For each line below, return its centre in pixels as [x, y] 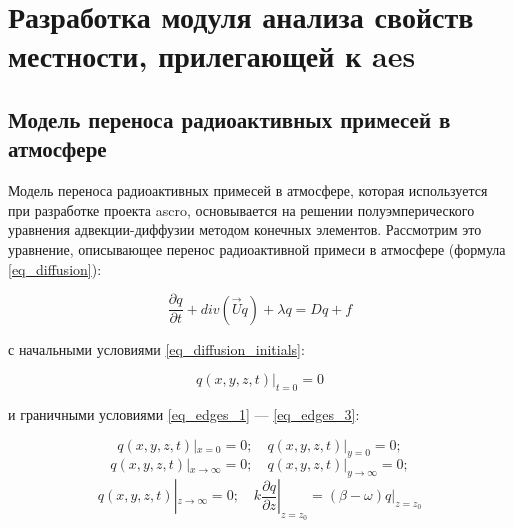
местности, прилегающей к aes [212, 55]
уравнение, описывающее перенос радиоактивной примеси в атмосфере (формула [257, 248]
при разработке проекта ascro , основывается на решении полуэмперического [241, 209]
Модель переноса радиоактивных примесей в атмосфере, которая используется [248, 190]
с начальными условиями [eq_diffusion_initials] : [156, 348]
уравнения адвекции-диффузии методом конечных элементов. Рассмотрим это [245, 229]
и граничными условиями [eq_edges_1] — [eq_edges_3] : [184, 413]
